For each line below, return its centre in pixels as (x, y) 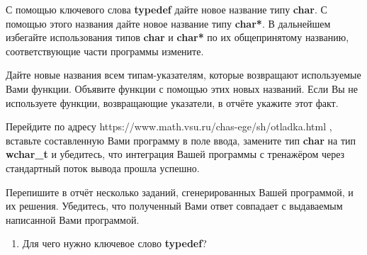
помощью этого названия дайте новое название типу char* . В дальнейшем (168, 23)
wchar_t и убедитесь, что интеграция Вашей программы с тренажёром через (175, 154)
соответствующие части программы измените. (105, 51)
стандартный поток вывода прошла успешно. (103, 168)
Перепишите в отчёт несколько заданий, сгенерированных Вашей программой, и (180, 192)
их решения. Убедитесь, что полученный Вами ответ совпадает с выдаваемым (174, 206)
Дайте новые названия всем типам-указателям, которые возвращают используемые (183, 75)
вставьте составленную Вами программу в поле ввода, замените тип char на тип (181, 140)
